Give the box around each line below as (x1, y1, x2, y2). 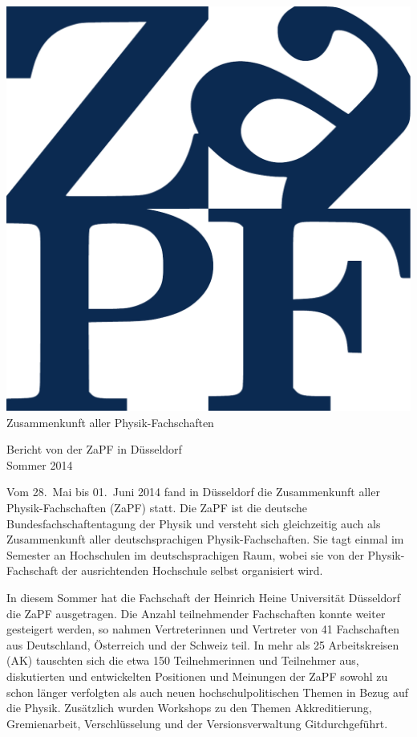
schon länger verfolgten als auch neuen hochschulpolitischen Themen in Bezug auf (6, 683, 409, 700)
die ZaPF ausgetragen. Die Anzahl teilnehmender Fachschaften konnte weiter (6, 605, 386, 621)
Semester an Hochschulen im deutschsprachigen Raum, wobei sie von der (6, 546, 364, 563)
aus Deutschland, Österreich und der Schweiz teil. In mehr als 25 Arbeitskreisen (6, 636, 399, 653)
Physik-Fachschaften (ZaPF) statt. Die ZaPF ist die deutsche (6, 499, 308, 515)
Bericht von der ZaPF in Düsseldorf (6, 441, 182, 458)
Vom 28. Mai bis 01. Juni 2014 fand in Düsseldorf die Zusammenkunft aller (6, 483, 380, 500)
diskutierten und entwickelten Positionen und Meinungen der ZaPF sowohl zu (6, 667, 388, 684)
